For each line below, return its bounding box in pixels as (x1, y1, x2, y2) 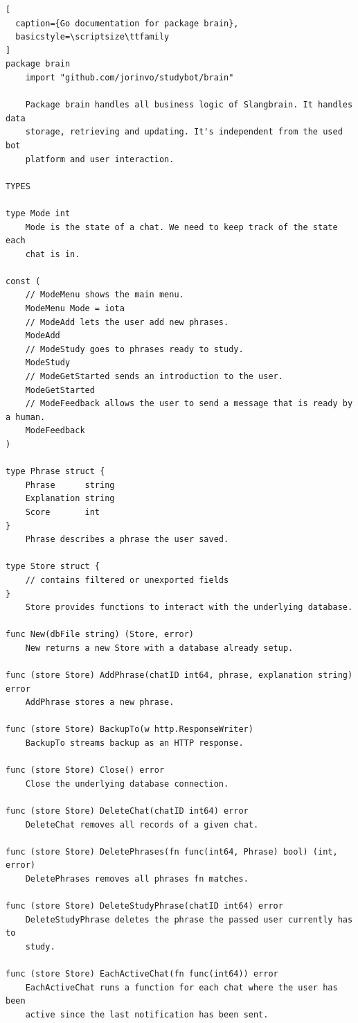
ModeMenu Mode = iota (25, 304, 125, 314)
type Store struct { (6, 561, 100, 572)
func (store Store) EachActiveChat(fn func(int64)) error (6, 969, 278, 979)
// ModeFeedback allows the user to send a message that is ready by (25, 399, 353, 409)
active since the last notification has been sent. (25, 1009, 269, 1020)
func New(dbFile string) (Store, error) (6, 629, 195, 640)
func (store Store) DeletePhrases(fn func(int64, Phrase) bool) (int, (6, 846, 338, 857)
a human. (6, 412, 46, 422)
